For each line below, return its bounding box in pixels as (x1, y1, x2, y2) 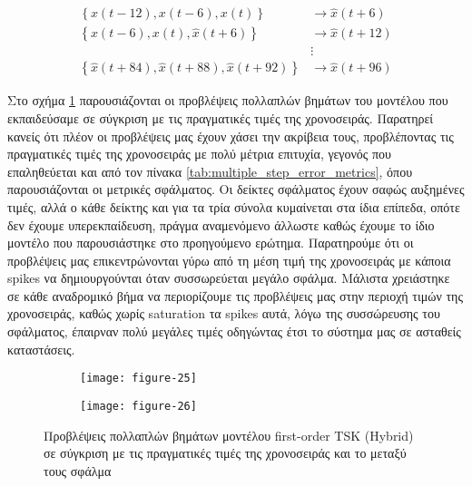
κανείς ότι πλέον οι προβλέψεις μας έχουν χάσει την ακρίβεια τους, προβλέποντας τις (7, 126, 454, 145)
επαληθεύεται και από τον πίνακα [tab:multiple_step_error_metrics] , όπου (7, 161, 413, 180)
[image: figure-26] (80, 399, 197, 413)
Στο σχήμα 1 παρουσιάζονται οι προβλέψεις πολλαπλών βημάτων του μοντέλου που (7, 91, 448, 110)
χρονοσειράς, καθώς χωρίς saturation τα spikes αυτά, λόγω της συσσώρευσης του (7, 304, 440, 323)
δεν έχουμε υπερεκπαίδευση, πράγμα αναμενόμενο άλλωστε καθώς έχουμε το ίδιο (7, 215, 435, 234)
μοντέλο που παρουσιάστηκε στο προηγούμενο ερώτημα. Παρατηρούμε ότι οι (7, 233, 414, 252)
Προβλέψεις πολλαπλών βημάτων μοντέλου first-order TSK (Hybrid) (44, 425, 414, 444)
